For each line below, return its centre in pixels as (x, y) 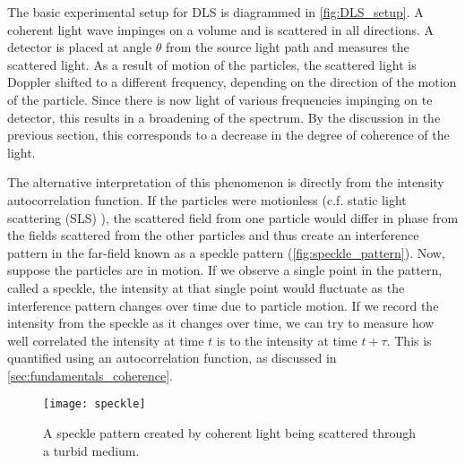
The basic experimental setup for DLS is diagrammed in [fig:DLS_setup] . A (215, 12)
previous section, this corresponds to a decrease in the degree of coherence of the (228, 135)
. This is (409, 340)
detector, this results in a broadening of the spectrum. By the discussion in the (224, 117)
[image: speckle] (95, 404)
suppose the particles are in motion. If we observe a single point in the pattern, (225, 270)
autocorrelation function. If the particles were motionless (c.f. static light (207, 199)
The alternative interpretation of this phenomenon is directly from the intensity (226, 182)
